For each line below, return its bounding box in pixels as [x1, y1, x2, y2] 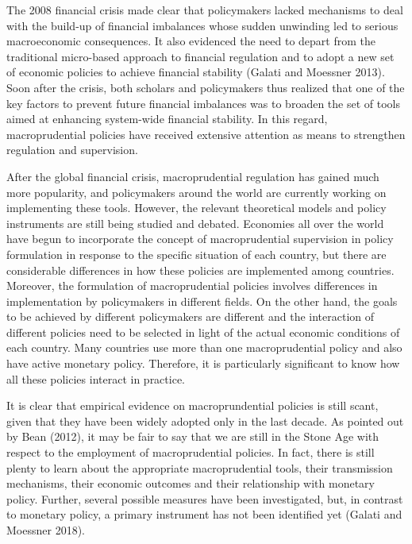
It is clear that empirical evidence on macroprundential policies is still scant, [6, 397, 379, 414]
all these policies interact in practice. [6, 370, 185, 387]
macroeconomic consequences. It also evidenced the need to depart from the [6, 33, 376, 49]
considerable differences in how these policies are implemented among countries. [6, 261, 395, 278]
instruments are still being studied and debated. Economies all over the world [6, 214, 384, 231]
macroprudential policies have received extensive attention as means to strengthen [6, 125, 406, 142]
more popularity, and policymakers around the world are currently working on [6, 183, 387, 200]
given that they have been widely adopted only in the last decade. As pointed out [6, 412, 404, 429]
